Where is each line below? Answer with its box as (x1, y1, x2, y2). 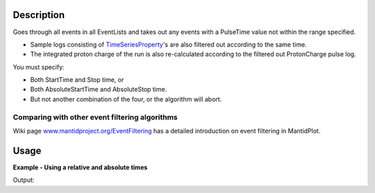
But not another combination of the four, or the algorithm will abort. (30, 94, 222, 103)
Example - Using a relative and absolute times (12, 163, 148, 171)
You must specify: (12, 62, 65, 71)
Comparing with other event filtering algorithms (12, 112, 178, 121)
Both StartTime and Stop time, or (30, 76, 124, 84)
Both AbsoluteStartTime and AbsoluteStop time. (30, 85, 167, 94)
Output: (12, 176, 35, 184)
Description (12, 9, 65, 21)
